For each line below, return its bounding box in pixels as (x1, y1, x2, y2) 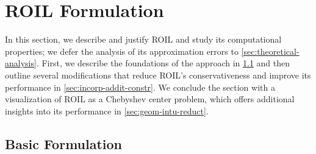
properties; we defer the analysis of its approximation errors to (5, 44, 239, 57)
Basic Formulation (5, 134, 123, 153)
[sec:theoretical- (241, 44, 300, 57)
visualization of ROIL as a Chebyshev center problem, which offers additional (5, 93, 295, 105)
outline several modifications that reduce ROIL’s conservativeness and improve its (5, 68, 311, 81)
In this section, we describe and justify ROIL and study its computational (5, 33, 282, 46)
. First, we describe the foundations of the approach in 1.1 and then (36, 57, 290, 69)
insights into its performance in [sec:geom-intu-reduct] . (5, 104, 209, 117)
